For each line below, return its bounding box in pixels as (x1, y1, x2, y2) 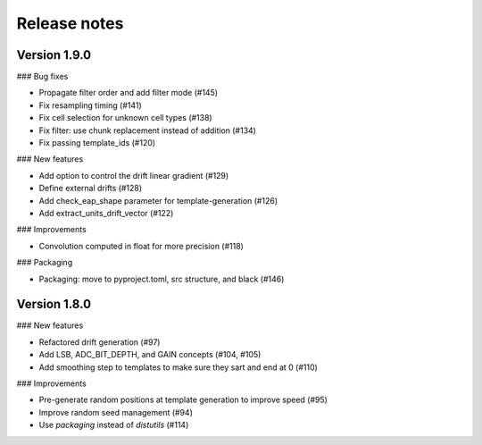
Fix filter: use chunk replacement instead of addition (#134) (38, 125, 256, 136)
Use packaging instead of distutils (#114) (38, 420, 189, 431)
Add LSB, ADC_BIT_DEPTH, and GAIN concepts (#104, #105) (38, 349, 262, 360)
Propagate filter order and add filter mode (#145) (38, 88, 219, 98)
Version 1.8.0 (16, 297, 92, 312)
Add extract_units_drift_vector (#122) (38, 207, 174, 218)
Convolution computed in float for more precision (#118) (38, 240, 245, 251)
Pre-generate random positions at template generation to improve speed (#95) (38, 394, 328, 406)
